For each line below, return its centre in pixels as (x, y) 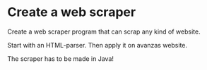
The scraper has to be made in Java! (61, 58)
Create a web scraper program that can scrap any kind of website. (104, 31)
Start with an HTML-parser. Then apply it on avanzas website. (97, 45)
